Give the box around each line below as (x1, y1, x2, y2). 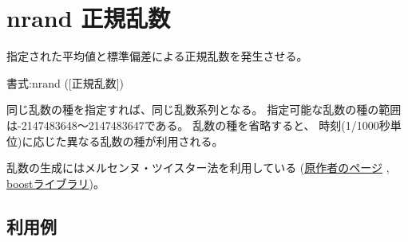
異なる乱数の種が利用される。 (66, 132, 224, 149)
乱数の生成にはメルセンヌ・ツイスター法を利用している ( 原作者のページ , (6, 159, 390, 176)
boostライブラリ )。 (6, 174, 105, 191)
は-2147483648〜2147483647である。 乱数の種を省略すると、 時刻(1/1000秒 (6, 116, 390, 133)
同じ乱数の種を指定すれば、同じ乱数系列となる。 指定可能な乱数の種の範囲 (6, 101, 402, 118)
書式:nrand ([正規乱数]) (6, 74, 125, 91)
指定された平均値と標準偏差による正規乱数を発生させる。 (6, 48, 308, 64)
